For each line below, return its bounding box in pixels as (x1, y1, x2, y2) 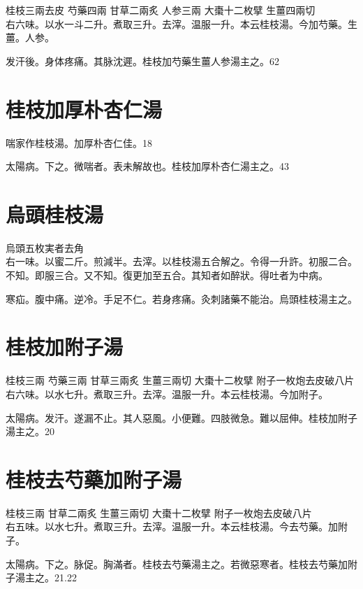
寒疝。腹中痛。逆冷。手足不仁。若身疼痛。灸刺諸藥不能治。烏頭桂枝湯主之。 (6, 291, 357, 306)
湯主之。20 (6, 424, 54, 439)
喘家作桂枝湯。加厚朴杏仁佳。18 (6, 135, 152, 150)
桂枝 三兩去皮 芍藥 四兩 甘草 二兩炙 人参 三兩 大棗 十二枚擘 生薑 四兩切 (6, 3, 316, 17)
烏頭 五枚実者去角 (6, 240, 84, 255)
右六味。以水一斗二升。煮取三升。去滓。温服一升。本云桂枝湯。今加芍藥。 (6, 16, 348, 31)
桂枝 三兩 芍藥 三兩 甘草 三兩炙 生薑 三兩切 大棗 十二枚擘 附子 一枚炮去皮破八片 (6, 373, 355, 388)
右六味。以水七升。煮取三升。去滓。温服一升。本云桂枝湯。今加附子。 (6, 386, 328, 401)
